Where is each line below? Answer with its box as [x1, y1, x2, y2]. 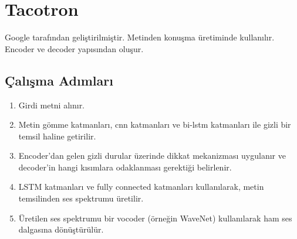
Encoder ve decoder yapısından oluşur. [5, 42, 144, 54]
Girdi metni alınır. [18, 98, 85, 111]
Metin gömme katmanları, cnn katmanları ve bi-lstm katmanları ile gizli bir [18, 118, 291, 131]
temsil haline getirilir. [18, 129, 96, 142]
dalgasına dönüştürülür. [18, 223, 104, 235]
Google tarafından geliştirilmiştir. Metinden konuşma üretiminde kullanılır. [5, 31, 275, 43]
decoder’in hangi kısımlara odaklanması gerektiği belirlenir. [18, 161, 232, 173]
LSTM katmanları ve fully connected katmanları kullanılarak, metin [18, 180, 264, 193]
